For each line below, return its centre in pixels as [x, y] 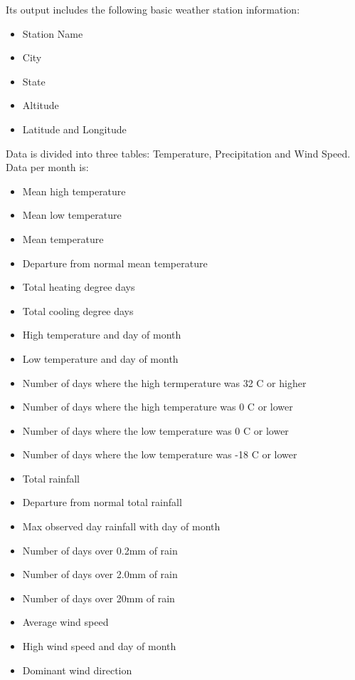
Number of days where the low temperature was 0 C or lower [155, 430]
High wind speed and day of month [99, 646]
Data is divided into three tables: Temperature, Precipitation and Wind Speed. [178, 153]
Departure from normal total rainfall [102, 502]
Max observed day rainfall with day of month [121, 526]
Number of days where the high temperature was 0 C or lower [158, 407]
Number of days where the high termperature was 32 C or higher [164, 382]
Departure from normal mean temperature [115, 263]
